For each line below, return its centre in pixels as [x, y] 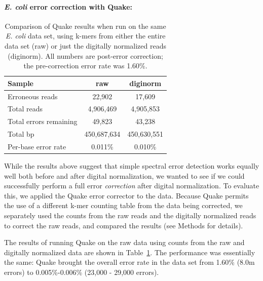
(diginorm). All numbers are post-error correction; [85, 55]
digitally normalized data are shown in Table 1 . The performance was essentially [130, 252]
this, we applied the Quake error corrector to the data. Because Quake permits [126, 195]
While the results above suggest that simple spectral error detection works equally [132, 166]
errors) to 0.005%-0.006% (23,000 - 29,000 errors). [82, 272]
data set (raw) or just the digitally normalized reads [86, 45]
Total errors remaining [43, 121]
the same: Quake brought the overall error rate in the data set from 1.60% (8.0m [129, 262]
